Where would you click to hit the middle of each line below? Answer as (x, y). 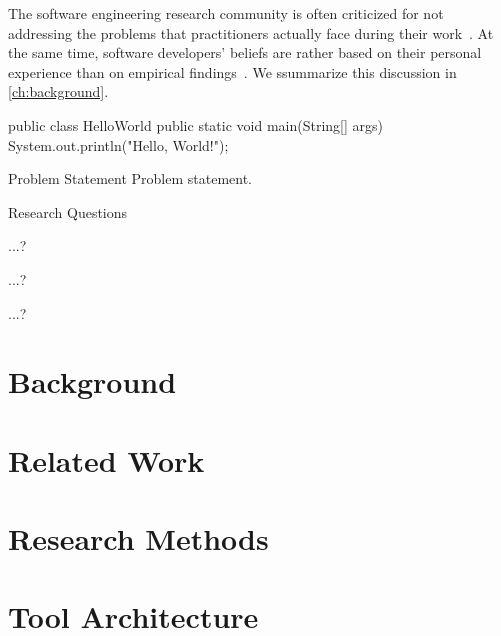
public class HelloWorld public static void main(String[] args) (195, 124)
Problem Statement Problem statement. (130, 178)
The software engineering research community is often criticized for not (226, 13)
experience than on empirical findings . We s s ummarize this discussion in (232, 71)
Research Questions (68, 211)
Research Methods (138, 538)
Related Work (106, 459)
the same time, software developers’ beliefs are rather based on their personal (245, 52)
